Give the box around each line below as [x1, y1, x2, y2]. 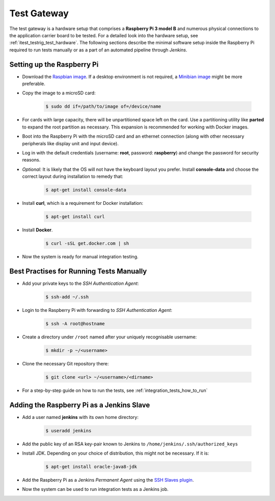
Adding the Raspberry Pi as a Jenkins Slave [9, 401, 150, 409]
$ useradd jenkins [45, 428, 92, 433]
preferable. [22, 81, 45, 87]
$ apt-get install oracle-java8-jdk [45, 464, 137, 470]
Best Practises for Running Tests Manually [9, 267, 147, 275]
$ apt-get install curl [45, 214, 105, 220]
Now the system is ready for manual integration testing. [22, 254, 139, 260]
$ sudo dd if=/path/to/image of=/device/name [45, 103, 161, 110]
